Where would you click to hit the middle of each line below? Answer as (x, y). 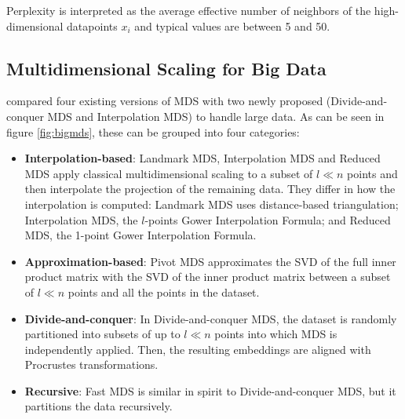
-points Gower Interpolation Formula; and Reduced (268, 219)
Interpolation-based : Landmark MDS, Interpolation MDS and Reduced (202, 158)
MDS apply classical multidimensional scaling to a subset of (169, 173)
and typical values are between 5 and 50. (232, 26)
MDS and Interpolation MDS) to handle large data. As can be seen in (216, 116)
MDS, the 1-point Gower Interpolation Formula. (140, 235)
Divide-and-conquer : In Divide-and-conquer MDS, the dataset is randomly (211, 318)
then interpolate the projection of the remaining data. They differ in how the (210, 189)
